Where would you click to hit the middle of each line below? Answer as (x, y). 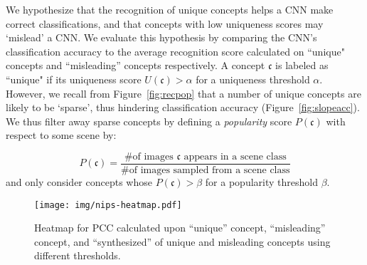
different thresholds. (78, 255)
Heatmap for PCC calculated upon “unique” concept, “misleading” (180, 228)
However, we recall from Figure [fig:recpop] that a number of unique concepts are (183, 93)
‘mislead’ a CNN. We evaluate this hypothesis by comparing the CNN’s (161, 37)
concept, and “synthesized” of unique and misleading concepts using (182, 241)
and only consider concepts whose (79, 182)
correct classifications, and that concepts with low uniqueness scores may (165, 23)
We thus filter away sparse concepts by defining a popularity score (149, 121)
